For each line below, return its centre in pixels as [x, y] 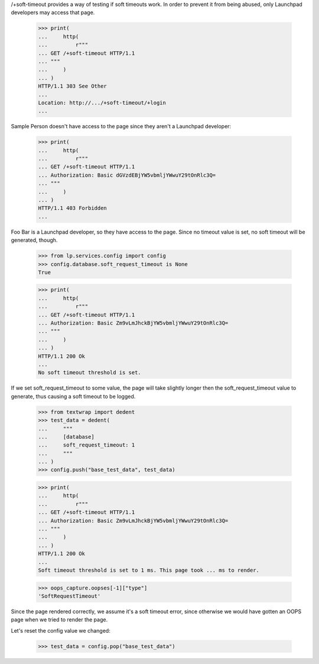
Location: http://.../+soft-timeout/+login [102, 103]
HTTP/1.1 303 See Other [73, 86]
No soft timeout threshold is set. [89, 373]
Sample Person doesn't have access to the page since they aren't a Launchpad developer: [121, 127]
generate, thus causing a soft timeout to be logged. [73, 396]
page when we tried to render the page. [59, 620]
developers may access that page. [53, 12]
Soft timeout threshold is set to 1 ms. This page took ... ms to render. [149, 570]
